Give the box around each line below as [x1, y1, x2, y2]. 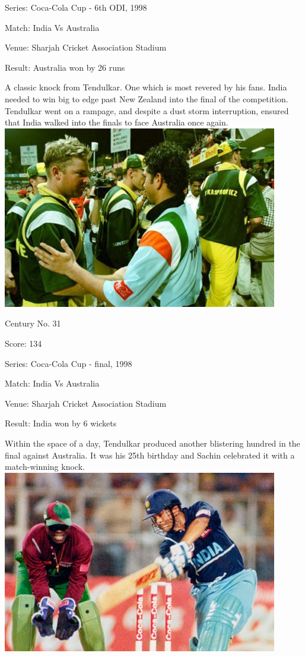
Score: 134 [5, 337, 42, 350]
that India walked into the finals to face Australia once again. [5, 116, 228, 128]
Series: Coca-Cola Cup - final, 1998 [5, 357, 132, 369]
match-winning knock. [5, 460, 85, 473]
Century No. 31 [5, 317, 61, 329]
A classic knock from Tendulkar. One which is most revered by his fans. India [5, 81, 287, 93]
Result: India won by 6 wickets [5, 417, 117, 429]
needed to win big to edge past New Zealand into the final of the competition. [5, 92, 288, 105]
